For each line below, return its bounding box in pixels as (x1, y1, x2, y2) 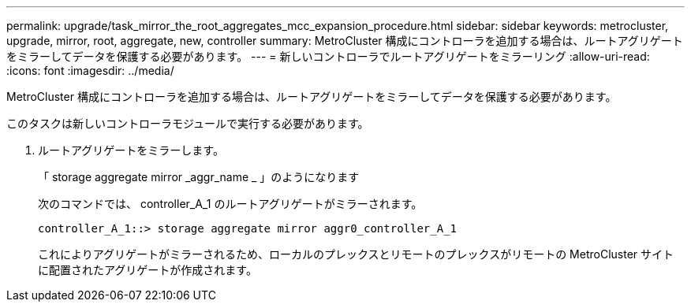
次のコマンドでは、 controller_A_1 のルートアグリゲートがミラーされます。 (38, 197, 423, 210)
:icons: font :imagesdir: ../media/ (6, 64, 174, 77)
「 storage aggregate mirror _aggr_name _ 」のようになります (38, 170, 360, 184)
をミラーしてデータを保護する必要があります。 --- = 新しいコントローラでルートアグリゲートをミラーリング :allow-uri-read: (6, 50, 650, 63)
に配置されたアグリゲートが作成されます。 (38, 263, 257, 276)
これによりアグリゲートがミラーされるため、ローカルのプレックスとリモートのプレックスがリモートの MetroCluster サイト (38, 247, 674, 261)
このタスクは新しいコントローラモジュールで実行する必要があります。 (6, 117, 369, 130)
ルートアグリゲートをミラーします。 (38, 143, 224, 157)
